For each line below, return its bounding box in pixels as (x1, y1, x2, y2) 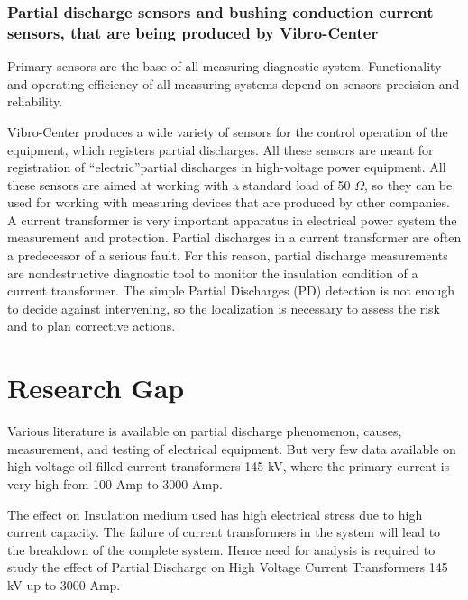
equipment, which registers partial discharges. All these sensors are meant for (7, 140, 434, 159)
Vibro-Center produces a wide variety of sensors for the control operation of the (7, 122, 448, 141)
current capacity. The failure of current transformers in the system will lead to (7, 523, 441, 541)
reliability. (7, 92, 63, 111)
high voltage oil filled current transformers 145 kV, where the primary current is (7, 457, 450, 476)
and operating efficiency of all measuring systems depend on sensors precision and (7, 74, 460, 93)
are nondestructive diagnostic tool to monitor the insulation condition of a (7, 263, 418, 282)
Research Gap (7, 369, 185, 406)
